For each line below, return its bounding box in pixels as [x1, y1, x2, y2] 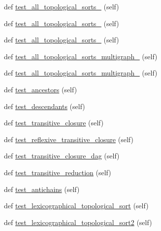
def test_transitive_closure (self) [4, 117, 104, 128]
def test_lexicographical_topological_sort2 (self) [4, 217, 152, 227]
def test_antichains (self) [4, 184, 80, 194]
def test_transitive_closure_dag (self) [4, 151, 120, 161]
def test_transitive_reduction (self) [4, 167, 111, 177]
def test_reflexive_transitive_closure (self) [4, 134, 133, 144]
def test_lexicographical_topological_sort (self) [4, 200, 149, 211]
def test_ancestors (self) [4, 84, 77, 94]
